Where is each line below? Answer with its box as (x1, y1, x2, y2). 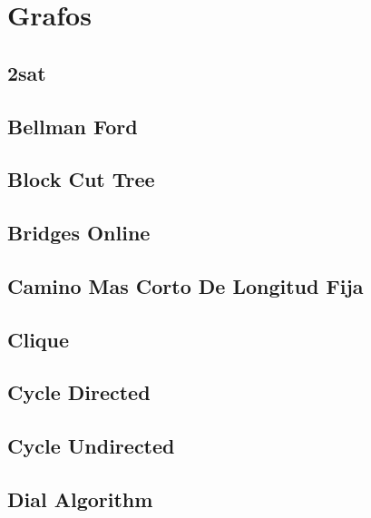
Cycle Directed (7, 378, 151, 406)
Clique (7, 325, 70, 353)
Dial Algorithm (7, 485, 153, 513)
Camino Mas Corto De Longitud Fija (7, 271, 364, 299)
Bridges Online (7, 219, 151, 247)
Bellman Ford (7, 112, 138, 140)
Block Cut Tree (7, 165, 155, 193)
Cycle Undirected (7, 432, 175, 460)
